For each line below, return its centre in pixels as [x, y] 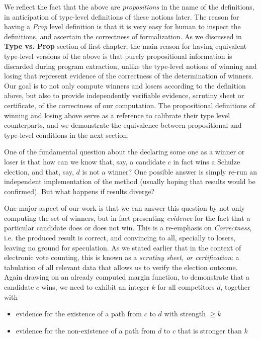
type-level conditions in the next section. [67, 135]
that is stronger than [210, 330]
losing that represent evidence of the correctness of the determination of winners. [129, 76]
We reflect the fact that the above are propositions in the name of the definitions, [129, 7]
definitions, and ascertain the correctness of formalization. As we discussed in [123, 36]
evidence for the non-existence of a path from [86, 330]
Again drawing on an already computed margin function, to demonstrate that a [127, 277]
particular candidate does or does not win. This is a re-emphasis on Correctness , [128, 228]
